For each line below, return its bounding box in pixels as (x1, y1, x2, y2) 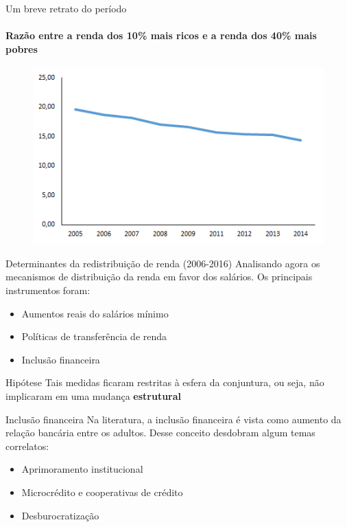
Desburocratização (21, 508, 99, 522)
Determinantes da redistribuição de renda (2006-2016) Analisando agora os (5, 256, 320, 270)
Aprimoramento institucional (21, 462, 143, 476)
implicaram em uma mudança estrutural (5, 389, 182, 403)
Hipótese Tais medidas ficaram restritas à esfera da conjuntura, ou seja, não (5, 375, 324, 390)
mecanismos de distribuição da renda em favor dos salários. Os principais (5, 269, 313, 284)
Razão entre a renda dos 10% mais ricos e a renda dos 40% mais (5, 28, 317, 43)
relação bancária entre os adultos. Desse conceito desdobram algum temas (5, 425, 315, 440)
